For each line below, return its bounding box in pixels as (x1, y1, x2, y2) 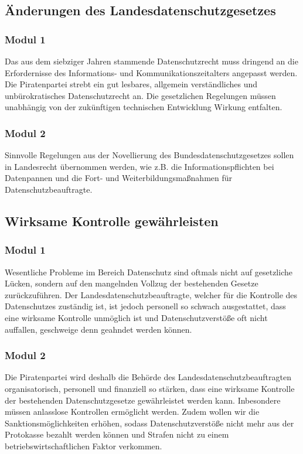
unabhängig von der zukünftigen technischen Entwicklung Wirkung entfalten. (5, 101, 282, 113)
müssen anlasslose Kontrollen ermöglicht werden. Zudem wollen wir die (5, 405, 260, 418)
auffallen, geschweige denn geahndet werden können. (5, 323, 192, 335)
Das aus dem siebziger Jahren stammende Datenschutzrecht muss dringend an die (5, 55, 298, 67)
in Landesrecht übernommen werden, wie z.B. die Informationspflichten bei (5, 160, 274, 172)
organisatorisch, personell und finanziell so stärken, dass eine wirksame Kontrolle (5, 382, 295, 394)
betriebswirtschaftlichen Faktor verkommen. (5, 439, 162, 452)
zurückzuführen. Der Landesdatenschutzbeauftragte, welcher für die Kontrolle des (5, 288, 298, 301)
